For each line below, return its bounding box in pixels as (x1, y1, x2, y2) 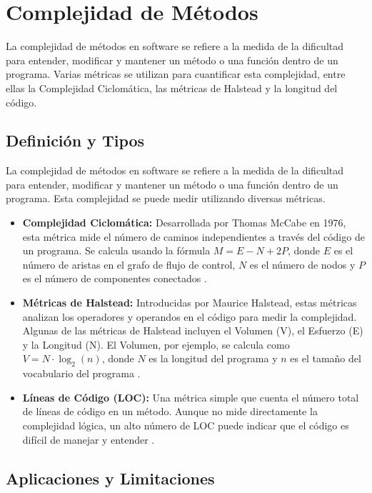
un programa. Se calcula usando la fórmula (22, 243, 211, 258)
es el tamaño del (290, 351, 361, 366)
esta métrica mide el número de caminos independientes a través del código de (22, 229, 365, 244)
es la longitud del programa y (149, 351, 278, 366)
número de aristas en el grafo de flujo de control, (22, 257, 236, 272)
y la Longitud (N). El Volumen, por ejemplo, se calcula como (22, 337, 290, 352)
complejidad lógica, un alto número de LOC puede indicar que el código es (22, 418, 349, 432)
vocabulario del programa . (22, 366, 141, 381)
